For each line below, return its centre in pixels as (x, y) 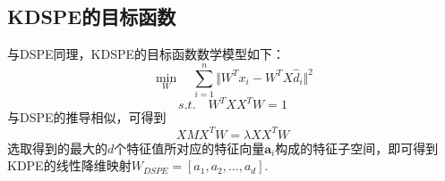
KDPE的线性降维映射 (69, 165)
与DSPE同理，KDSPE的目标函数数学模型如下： (146, 54)
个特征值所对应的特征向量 (189, 148)
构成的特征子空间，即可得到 (357, 148)
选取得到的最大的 (57, 148)
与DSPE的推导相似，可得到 (87, 117)
